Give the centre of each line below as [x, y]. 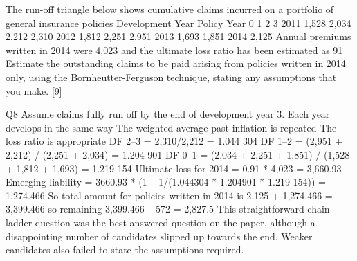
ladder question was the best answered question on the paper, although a [161, 222]
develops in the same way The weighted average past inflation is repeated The [171, 127]
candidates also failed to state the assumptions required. [125, 250]
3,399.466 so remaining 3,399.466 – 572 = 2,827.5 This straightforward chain [168, 209]
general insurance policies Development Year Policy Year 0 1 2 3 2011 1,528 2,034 [178, 22]
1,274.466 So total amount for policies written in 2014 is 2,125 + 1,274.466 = [169, 195]
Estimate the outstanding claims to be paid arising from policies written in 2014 [176, 63]
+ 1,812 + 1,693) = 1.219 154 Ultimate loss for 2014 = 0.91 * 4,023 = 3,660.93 [174, 168]
